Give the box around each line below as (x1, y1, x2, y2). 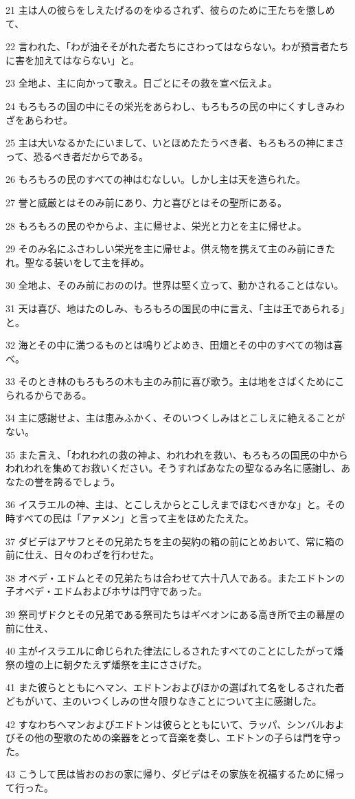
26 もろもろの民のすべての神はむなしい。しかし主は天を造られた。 (5, 172, 306, 186)
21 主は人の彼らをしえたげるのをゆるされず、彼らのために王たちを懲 (5, 3, 316, 17)
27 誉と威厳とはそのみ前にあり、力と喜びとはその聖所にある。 (5, 195, 288, 209)
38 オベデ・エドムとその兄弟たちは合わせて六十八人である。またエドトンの (5, 570, 345, 584)
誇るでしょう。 (53, 474, 121, 488)
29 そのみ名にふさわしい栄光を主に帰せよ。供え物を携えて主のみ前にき (5, 241, 325, 256)
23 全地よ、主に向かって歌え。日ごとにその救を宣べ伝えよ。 (5, 76, 277, 90)
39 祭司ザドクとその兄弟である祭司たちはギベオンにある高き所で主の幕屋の (5, 607, 345, 621)
